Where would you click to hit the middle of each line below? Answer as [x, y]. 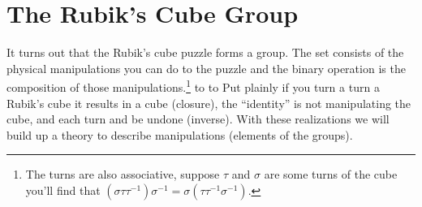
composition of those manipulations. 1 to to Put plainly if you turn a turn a [193, 86]
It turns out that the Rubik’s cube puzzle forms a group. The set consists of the [205, 52]
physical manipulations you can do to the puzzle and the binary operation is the [206, 68]
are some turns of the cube [331, 174]
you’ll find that [63, 190]
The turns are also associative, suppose [123, 174]
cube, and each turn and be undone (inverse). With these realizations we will [198, 119]
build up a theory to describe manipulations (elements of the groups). [180, 134]
